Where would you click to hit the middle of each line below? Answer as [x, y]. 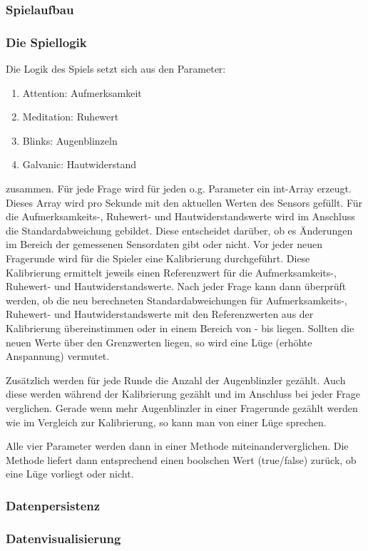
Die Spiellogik [46, 42]
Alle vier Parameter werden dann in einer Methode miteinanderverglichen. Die [177, 446]
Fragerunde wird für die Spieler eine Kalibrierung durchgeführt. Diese [158, 258]
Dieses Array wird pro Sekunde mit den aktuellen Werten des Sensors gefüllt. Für [184, 202]
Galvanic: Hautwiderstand [80, 164]
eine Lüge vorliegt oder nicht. [70, 474]
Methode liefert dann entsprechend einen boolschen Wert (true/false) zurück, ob [181, 459]
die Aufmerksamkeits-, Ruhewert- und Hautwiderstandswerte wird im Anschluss [180, 216]
